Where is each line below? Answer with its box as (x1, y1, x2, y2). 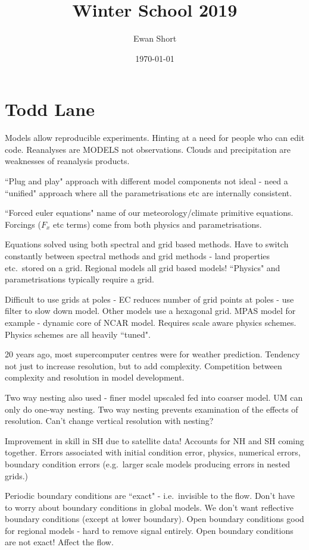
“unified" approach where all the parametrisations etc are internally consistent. (5, 186, 292, 199)
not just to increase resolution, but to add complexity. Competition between (5, 359, 282, 372)
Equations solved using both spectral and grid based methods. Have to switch (5, 238, 289, 250)
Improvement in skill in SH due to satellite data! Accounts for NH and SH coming (5, 434, 304, 447)
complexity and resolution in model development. (5, 371, 185, 384)
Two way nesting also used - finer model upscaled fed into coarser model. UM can (5, 391, 303, 403)
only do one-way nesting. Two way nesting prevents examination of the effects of (5, 403, 298, 415)
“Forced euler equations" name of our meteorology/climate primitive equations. (5, 206, 294, 219)
